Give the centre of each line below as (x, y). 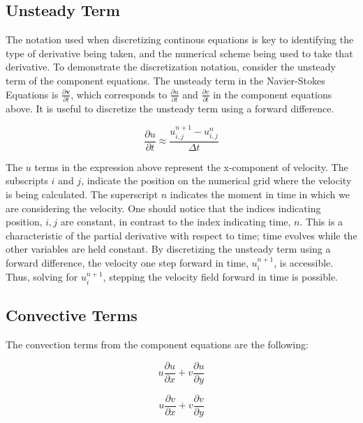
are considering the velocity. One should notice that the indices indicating (163, 208)
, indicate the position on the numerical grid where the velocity (216, 180)
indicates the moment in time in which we (260, 194)
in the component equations (273, 94)
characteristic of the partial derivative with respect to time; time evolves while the (181, 235)
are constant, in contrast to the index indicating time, (176, 222)
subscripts (27, 180)
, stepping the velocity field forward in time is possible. (220, 277)
